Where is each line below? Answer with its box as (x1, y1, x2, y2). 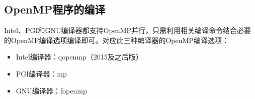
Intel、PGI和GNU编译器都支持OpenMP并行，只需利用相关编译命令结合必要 (4, 25, 251, 35)
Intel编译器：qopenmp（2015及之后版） (16, 51, 143, 62)
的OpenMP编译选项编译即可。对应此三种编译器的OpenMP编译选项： (4, 34, 229, 45)
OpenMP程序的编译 (4, 1, 106, 17)
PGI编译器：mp (16, 68, 67, 78)
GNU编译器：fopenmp (16, 85, 87, 95)
